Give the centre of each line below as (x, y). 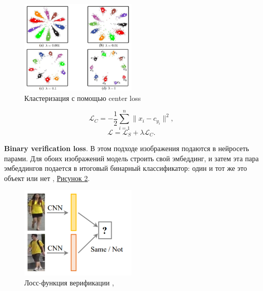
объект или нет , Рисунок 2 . (47, 178)
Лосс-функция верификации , (69, 282)
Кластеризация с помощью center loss (83, 98)
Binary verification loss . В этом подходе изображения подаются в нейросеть (127, 148)
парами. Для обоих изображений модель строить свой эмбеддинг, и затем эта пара (131, 158)
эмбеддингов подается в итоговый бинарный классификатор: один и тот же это (126, 168)
